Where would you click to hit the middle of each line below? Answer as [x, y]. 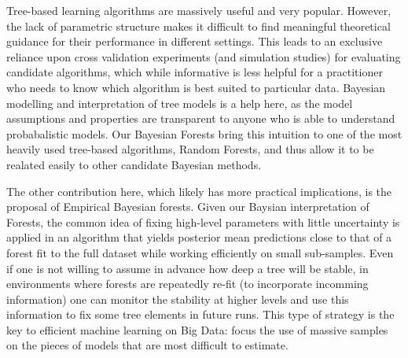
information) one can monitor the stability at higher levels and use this [178, 299]
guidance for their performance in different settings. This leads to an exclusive [195, 41]
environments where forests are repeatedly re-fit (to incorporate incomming [187, 284]
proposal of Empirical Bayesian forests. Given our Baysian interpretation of [188, 207]
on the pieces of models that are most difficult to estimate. [147, 345]
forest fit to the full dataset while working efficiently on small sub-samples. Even [200, 252]
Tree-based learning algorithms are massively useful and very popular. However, [199, 10]
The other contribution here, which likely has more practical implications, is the [199, 191]
